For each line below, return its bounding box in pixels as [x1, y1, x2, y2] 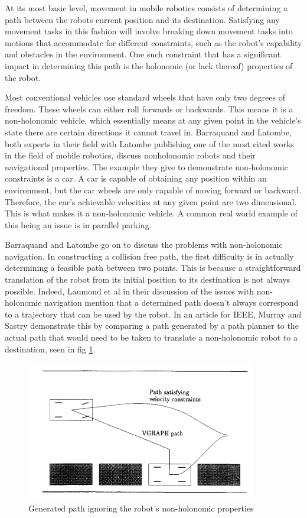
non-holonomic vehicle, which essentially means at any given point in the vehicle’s [5, 114, 301, 127]
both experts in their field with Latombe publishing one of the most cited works [5, 137, 294, 150]
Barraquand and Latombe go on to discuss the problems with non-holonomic [5, 238, 283, 251]
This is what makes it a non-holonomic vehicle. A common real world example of [5, 207, 298, 219]
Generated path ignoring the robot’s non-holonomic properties [28, 501, 254, 514]
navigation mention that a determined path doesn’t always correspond [44, 296, 299, 309]
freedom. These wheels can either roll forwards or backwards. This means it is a [5, 102, 293, 115]
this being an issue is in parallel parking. [5, 218, 152, 231]
